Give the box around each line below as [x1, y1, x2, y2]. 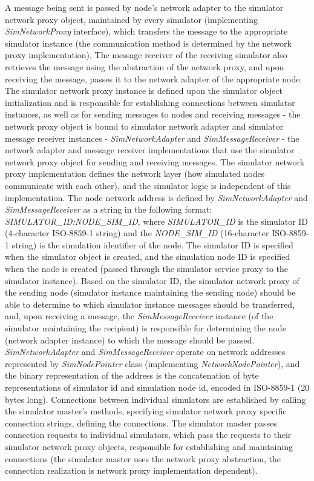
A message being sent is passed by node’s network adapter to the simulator [5, 1, 284, 13]
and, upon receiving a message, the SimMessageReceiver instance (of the [5, 310, 273, 322]
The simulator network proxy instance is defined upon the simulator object [5, 84, 283, 97]
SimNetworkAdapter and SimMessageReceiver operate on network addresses [5, 345, 286, 358]
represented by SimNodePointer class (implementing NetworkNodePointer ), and [5, 357, 300, 370]
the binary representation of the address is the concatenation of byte [5, 369, 259, 382]
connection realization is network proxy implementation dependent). [5, 464, 258, 477]
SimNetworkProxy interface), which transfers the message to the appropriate [5, 25, 288, 38]
